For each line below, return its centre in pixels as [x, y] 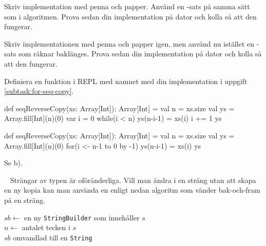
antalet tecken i [46, 227]
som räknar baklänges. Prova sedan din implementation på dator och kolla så [140, 54]
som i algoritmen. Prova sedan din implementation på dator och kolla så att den [130, 16]
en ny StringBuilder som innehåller [82, 217]
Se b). [13, 163]
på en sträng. [25, 200]
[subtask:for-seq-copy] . [39, 91]
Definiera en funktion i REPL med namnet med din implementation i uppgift [126, 81]
